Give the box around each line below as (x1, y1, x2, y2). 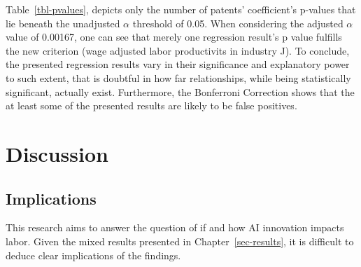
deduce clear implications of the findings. (6, 247, 181, 262)
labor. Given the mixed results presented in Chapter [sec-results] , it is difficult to (6, 233, 354, 248)
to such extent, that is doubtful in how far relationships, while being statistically (6, 70, 351, 85)
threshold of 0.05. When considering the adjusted (132, 15, 344, 30)
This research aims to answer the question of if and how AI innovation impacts (6, 220, 344, 235)
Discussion (6, 139, 108, 167)
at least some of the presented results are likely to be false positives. (6, 98, 297, 113)
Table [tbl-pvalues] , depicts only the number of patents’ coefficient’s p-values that (6, 2, 356, 16)
